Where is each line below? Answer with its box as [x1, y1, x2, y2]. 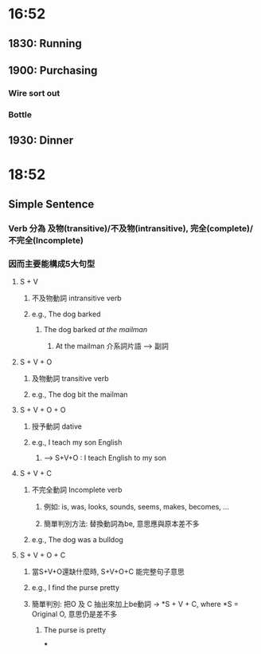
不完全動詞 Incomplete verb [31, 485, 123, 494]
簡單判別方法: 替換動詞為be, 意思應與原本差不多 [43, 519, 201, 528]
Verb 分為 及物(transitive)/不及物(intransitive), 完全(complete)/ [8, 223, 253, 234]
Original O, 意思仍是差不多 [31, 609, 118, 619]
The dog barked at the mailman [43, 325, 148, 334]
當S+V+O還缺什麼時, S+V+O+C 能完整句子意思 [31, 567, 185, 576]
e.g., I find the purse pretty [31, 583, 120, 592]
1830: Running [8, 37, 82, 50]
